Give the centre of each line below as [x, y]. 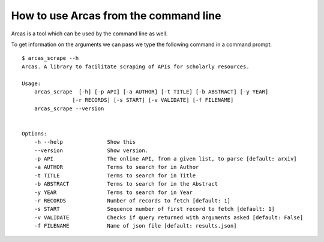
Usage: [31, 83]
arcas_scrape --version [69, 108]
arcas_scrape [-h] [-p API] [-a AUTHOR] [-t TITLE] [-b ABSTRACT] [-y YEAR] [151, 92]
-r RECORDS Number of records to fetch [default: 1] [132, 200]
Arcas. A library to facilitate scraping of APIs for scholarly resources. [136, 66]
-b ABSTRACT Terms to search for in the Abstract [126, 184]
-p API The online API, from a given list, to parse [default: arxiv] [165, 159]
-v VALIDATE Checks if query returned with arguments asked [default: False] [169, 217]
